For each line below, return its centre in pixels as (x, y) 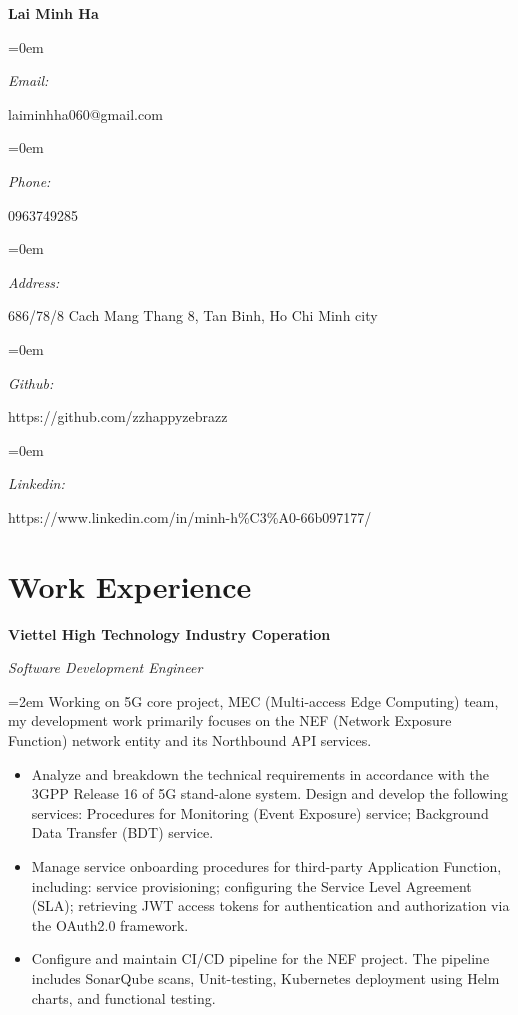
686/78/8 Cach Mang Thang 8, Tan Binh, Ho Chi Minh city (193, 315)
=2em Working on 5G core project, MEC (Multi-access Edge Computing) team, (253, 700)
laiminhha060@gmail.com (85, 113)
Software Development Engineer (105, 667)
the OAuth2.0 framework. (110, 924)
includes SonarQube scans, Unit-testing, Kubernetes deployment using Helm (265, 977)
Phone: (29, 180)
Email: (28, 80)
